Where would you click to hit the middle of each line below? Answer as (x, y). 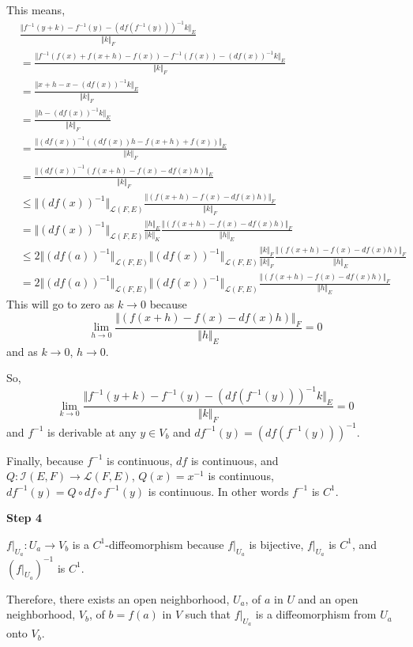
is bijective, (276, 544)
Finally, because (45, 460)
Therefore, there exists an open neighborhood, (118, 598)
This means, (36, 9)
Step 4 (24, 518)
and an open (328, 598)
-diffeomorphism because (165, 544)
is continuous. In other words (218, 491)
